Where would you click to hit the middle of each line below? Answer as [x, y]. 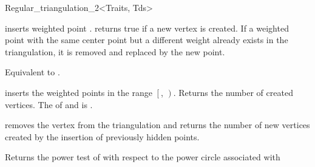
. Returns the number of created [233, 92]
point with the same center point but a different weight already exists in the [147, 40]
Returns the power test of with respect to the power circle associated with [143, 157]
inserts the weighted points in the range [79, 92]
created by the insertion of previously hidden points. [102, 136]
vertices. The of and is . [49, 104]
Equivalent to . [32, 72]
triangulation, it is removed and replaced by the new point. [115, 51]
